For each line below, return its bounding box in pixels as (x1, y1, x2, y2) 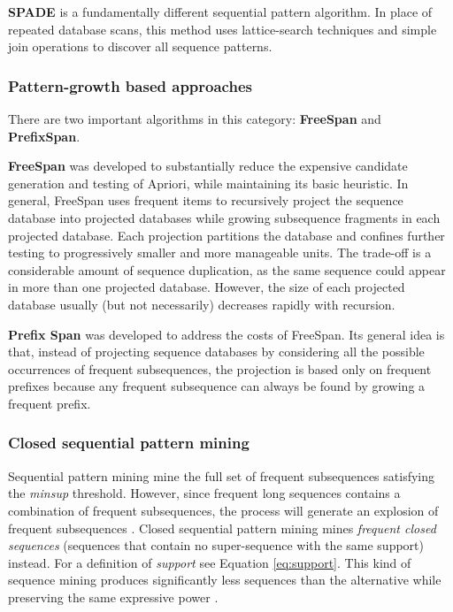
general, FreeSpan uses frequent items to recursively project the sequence (8, 191, 403, 210)
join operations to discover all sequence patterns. (8, 37, 273, 56)
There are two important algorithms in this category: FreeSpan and (8, 110, 381, 127)
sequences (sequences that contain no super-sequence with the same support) (8, 536, 424, 555)
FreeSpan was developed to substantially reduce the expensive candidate (8, 157, 408, 175)
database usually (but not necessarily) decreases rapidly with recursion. (8, 295, 395, 313)
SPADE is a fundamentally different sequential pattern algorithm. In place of (8, 3, 433, 20)
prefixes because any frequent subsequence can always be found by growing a (8, 377, 426, 395)
